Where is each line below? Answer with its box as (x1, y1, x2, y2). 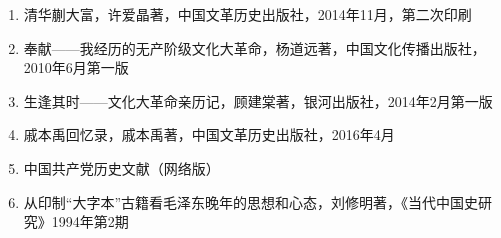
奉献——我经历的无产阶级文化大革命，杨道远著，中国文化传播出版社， (23, 37, 486, 58)
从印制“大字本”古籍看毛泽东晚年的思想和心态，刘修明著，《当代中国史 (23, 191, 479, 212)
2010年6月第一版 (23, 57, 129, 78)
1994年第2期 (51, 211, 129, 232)
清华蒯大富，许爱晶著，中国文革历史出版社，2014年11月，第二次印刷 (23, 4, 472, 24)
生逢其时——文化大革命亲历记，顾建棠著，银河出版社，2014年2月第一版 (23, 90, 493, 111)
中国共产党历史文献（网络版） (23, 157, 220, 178)
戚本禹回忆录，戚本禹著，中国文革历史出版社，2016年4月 (23, 124, 395, 145)
